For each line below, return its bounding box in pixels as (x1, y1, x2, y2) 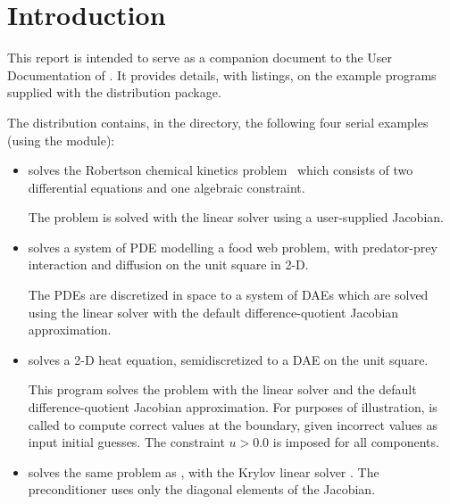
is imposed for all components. (272, 433, 439, 451)
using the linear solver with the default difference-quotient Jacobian (28, 302, 399, 321)
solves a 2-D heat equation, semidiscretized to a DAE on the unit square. (28, 350, 429, 368)
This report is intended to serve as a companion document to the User (7, 48, 393, 67)
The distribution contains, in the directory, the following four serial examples (7, 112, 429, 131)
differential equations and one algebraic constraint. (28, 178, 305, 196)
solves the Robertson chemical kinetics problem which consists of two (28, 161, 413, 179)
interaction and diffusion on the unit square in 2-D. (28, 255, 309, 274)
